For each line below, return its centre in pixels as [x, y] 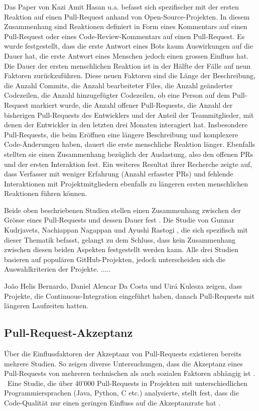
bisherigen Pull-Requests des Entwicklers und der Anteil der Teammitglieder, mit [129, 115]
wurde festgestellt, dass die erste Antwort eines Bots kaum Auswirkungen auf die [128, 46]
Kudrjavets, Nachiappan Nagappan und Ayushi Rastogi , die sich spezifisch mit [126, 230]
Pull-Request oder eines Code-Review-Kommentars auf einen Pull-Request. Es [124, 36]
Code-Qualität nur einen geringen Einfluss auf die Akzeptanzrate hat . [112, 402]
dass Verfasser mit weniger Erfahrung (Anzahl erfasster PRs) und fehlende [119, 174]
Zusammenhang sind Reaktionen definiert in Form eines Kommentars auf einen [126, 26]
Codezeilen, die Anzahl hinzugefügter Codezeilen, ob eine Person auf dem [117, 95]
